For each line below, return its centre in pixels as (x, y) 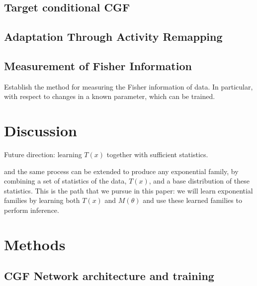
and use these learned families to (192, 200)
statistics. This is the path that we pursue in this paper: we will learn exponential (128, 190)
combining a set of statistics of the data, (65, 181)
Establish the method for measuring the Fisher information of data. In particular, (128, 86)
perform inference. (32, 210)
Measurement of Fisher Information (98, 65)
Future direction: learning (43, 154)
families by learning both (42, 200)
